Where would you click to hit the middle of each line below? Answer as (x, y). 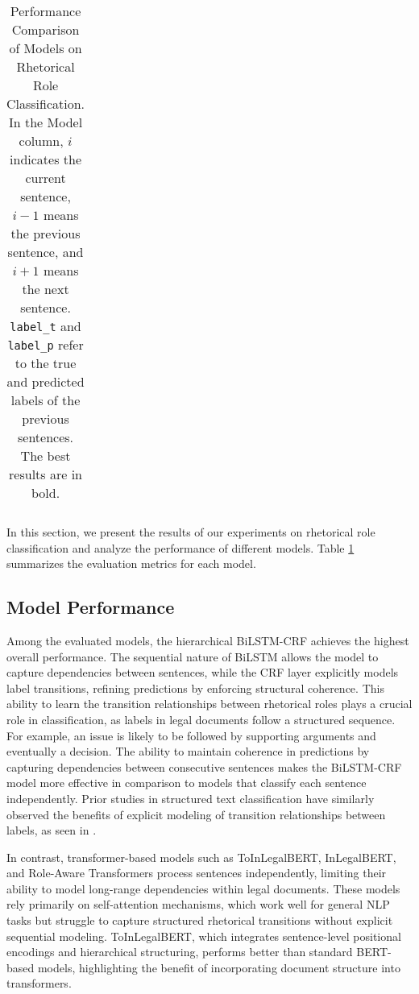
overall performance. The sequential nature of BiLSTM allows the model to (193, 656)
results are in (46, 474)
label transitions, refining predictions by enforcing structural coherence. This (195, 688)
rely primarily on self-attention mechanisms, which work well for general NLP (198, 904)
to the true (46, 363)
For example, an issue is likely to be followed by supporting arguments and (191, 735)
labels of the (46, 400)
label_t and (46, 326)
